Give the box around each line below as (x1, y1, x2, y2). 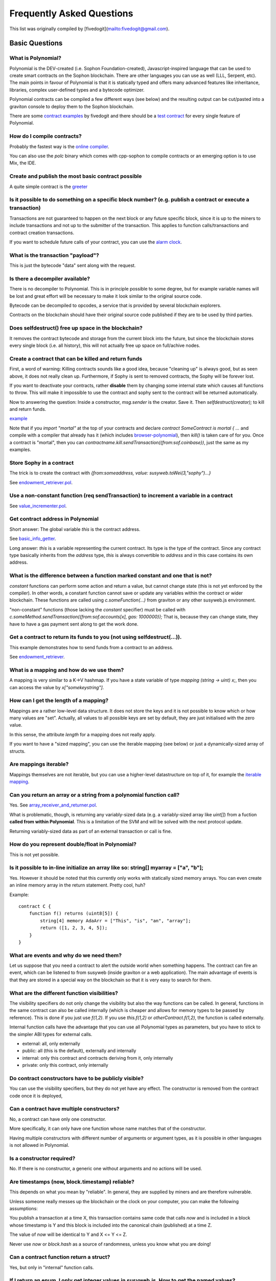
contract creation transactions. (9, 230, 74, 236)
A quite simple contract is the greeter (9, 183, 88, 190)
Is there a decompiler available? (9, 275, 90, 282)
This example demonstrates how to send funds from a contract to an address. (9, 644, 174, 650)
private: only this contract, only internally (22, 1062, 108, 1068)
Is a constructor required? (9, 1154, 76, 1162)
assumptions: (9, 1206, 38, 1211)
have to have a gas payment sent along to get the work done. (9, 621, 139, 627)
